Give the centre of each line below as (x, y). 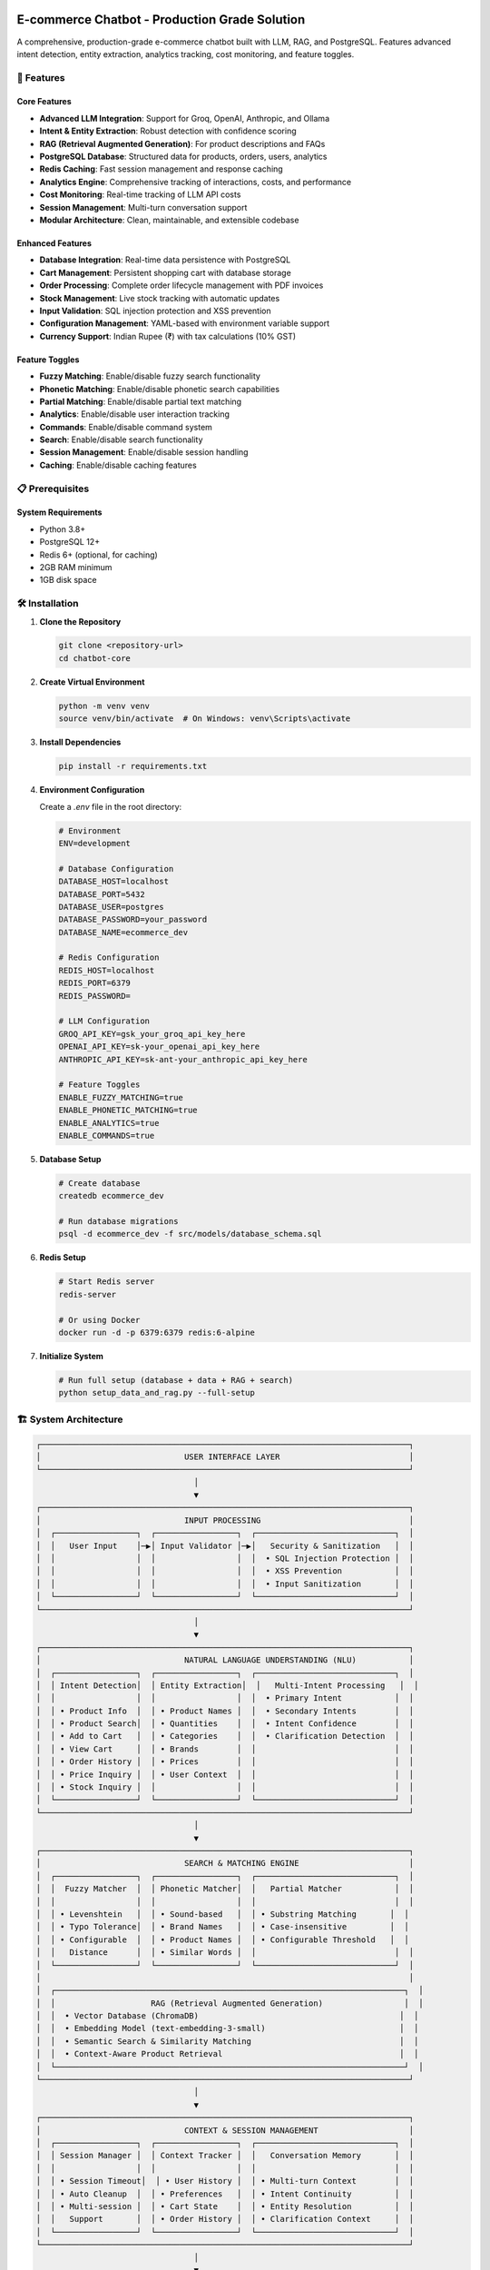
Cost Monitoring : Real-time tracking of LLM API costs (140, 194)
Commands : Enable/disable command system (126, 427)
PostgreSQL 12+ (69, 542)
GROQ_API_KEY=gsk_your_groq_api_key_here (152, 1034)
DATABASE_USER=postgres (112, 907)
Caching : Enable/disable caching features (118, 465)
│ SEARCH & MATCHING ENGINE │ (225, 1863)
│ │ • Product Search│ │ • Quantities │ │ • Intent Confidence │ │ (225, 1724)
